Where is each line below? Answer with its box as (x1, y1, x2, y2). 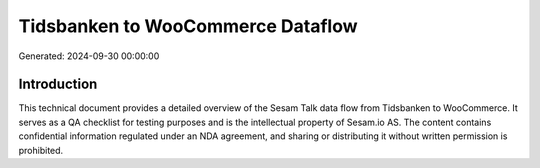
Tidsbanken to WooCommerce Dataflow (18, 15, 358, 37)
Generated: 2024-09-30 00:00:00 (18, 50, 160, 62)
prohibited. (18, 144, 64, 156)
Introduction (18, 76, 98, 93)
